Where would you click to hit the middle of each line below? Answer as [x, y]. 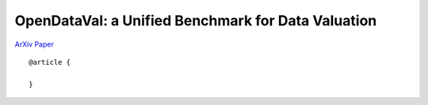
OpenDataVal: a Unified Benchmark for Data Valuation [196, 21]
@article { [50, 62]
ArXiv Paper [34, 44]
